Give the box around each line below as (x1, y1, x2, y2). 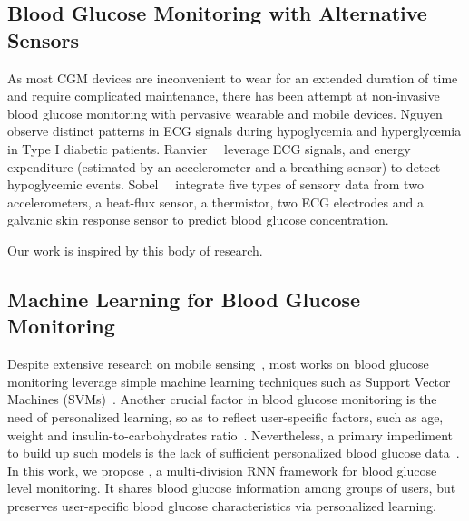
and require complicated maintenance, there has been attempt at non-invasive (7, 86, 440, 105)
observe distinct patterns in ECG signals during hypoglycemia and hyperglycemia (7, 121, 462, 140)
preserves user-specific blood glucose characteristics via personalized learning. (7, 496, 436, 515)
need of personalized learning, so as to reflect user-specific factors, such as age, (7, 407, 444, 426)
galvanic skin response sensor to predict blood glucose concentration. (7, 210, 389, 229)
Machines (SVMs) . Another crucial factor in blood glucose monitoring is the (7, 390, 437, 409)
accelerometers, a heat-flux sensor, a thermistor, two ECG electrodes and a (7, 192, 424, 211)
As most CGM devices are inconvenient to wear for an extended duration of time (7, 68, 458, 87)
